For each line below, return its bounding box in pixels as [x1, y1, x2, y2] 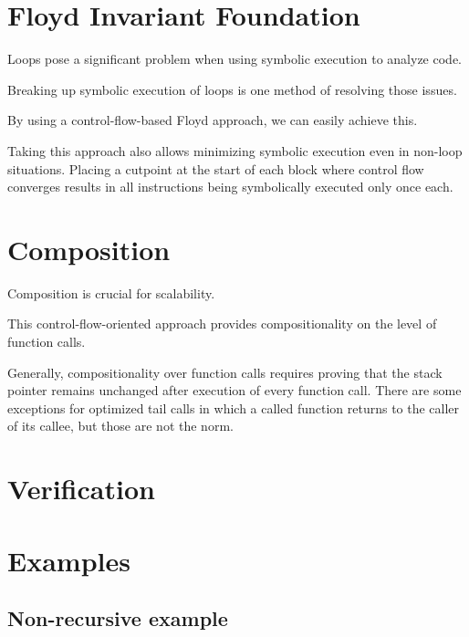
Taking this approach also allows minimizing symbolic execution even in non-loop [7, 141, 463, 160]
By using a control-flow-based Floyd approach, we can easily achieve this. [7, 110, 418, 130]
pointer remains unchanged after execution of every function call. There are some [7, 381, 462, 400]
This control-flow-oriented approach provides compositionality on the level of [7, 314, 437, 333]
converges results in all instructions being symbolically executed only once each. [7, 177, 453, 196]
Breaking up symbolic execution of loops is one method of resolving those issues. [7, 79, 457, 99]
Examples [7, 541, 130, 579]
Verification [7, 470, 155, 507]
